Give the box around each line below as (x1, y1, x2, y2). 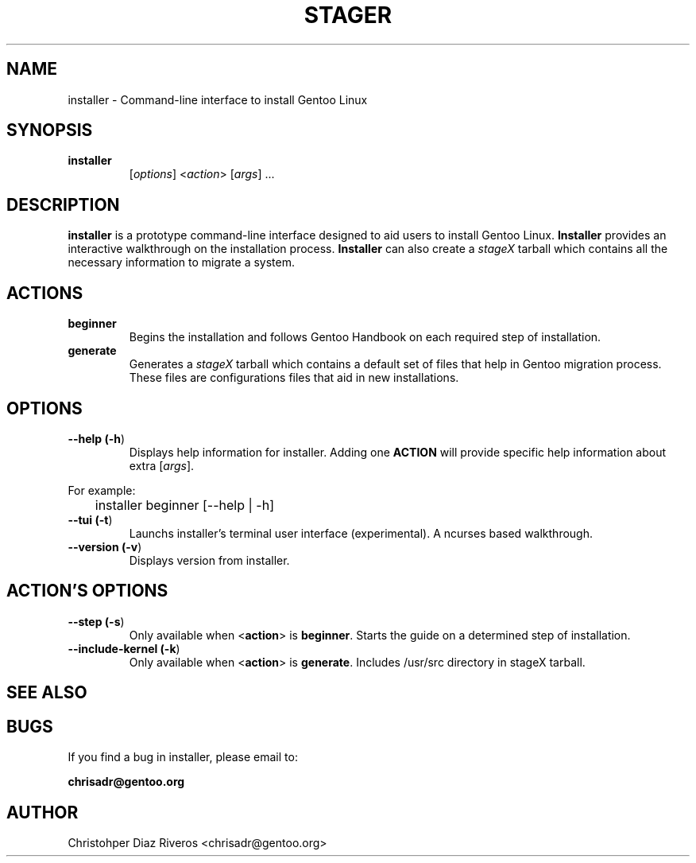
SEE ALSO (6, 682, 87, 703)
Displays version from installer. (129, 553, 290, 567)
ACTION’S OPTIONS (6, 581, 168, 601)
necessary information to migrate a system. (68, 255, 295, 270)
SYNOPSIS (6, 120, 93, 141)
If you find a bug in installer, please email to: (68, 750, 298, 764)
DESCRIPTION (6, 194, 120, 215)
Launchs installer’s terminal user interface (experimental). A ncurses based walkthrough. (129, 526, 593, 540)
